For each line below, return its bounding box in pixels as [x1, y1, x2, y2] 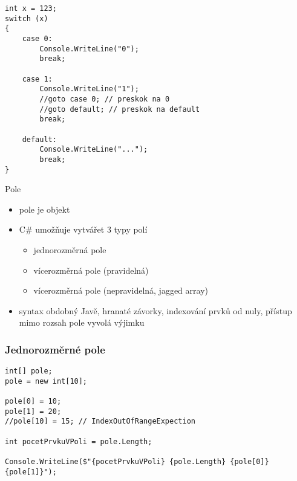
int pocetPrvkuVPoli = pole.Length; [5, 437, 152, 446]
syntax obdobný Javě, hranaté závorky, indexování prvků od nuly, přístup [19, 304, 292, 317]
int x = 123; [5, 4, 57, 13]
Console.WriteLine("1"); [39, 85, 139, 94]
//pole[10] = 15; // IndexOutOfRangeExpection [5, 417, 195, 426]
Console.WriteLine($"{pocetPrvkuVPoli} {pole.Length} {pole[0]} [5, 457, 269, 466]
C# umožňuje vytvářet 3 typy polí [19, 223, 148, 236]
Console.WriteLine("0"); [39, 44, 139, 53]
